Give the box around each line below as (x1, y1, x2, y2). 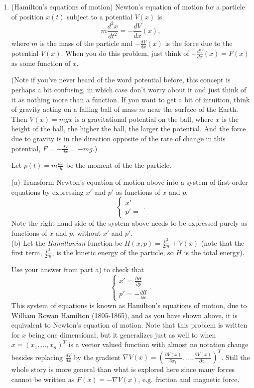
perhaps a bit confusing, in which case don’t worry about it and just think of (11, 84, 247, 94)
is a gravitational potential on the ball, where (75, 113, 214, 124)
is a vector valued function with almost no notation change (68, 339, 249, 350)
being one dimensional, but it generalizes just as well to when (28, 329, 216, 340)
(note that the (201, 237, 245, 248)
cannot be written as (11, 374, 75, 385)
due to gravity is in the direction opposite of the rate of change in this (11, 133, 226, 143)
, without (73, 227, 101, 238)
